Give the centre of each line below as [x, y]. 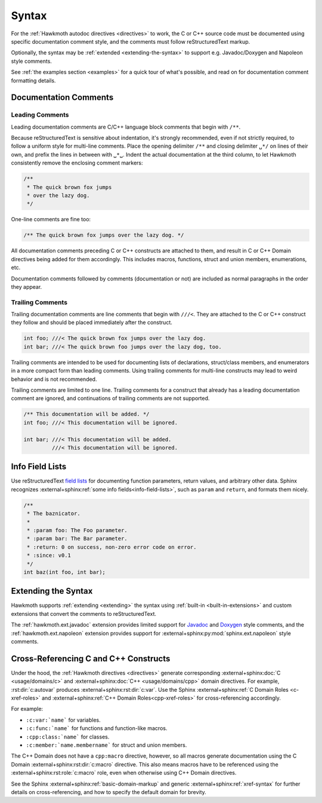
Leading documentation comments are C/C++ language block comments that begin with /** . [126, 127]
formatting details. [33, 80]
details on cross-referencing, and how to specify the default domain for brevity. [109, 792]
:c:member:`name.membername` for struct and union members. [106, 745]
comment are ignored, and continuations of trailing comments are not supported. [110, 398]
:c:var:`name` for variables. [63, 720]
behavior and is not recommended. [54, 379]
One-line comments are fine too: [51, 219]
